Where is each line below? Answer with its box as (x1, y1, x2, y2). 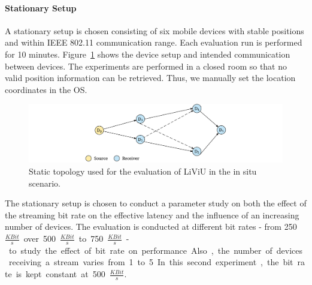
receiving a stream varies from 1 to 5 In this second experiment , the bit (8, 256, 293, 268)
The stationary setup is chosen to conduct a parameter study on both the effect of (5, 197, 307, 209)
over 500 (23, 232, 56, 245)
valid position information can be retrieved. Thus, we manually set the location (5, 71, 296, 84)
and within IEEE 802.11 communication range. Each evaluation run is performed (5, 36, 302, 49)
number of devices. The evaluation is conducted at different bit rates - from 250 (5, 220, 297, 233)
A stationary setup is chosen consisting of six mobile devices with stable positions (5, 24, 304, 37)
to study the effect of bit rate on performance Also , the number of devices (8, 244, 303, 256)
